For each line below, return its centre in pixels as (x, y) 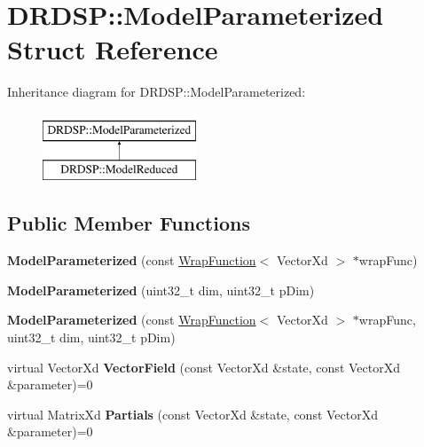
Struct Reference (113, 49)
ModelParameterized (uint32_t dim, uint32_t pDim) (161, 290)
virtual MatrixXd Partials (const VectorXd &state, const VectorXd (193, 414)
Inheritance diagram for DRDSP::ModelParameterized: (157, 92)
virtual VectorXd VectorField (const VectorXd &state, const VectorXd (204, 367)
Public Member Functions (129, 223)
